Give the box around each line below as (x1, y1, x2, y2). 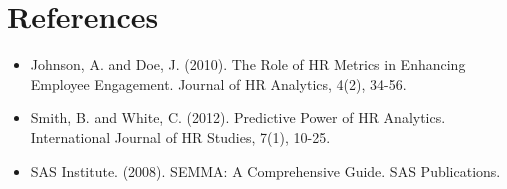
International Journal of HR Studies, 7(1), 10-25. (30, 126, 331, 147)
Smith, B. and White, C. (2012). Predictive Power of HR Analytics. (30, 107, 446, 128)
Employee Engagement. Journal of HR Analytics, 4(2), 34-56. (30, 73, 407, 94)
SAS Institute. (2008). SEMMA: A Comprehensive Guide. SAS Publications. (30, 160, 501, 181)
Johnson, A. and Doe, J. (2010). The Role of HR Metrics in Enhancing (30, 54, 466, 75)
